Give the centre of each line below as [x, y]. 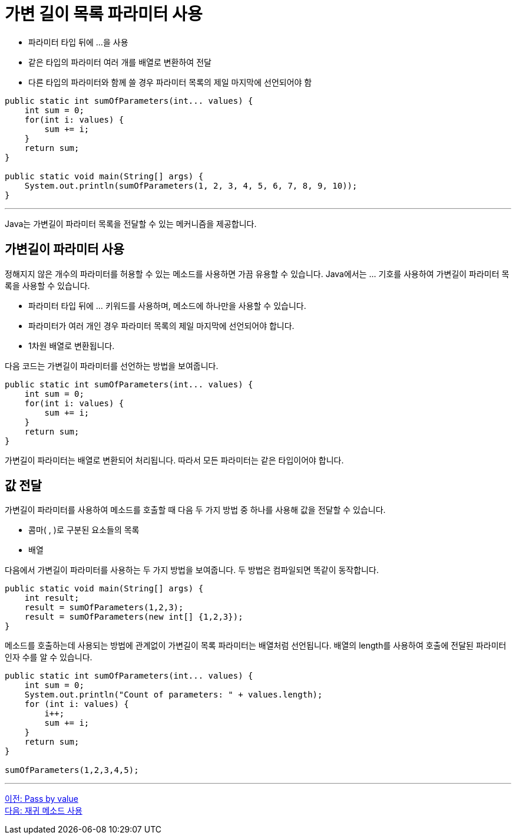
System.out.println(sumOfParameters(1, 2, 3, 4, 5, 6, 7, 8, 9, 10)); [191, 185]
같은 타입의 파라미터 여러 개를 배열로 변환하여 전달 [120, 62]
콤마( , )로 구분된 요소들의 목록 [84, 530]
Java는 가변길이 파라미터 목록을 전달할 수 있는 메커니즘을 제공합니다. [131, 223]
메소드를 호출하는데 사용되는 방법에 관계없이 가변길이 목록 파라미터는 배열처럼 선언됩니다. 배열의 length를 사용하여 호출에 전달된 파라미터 [256, 646]
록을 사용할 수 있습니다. [47, 285]
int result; [52, 598]
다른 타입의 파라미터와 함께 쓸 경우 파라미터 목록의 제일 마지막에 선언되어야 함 [170, 82]
